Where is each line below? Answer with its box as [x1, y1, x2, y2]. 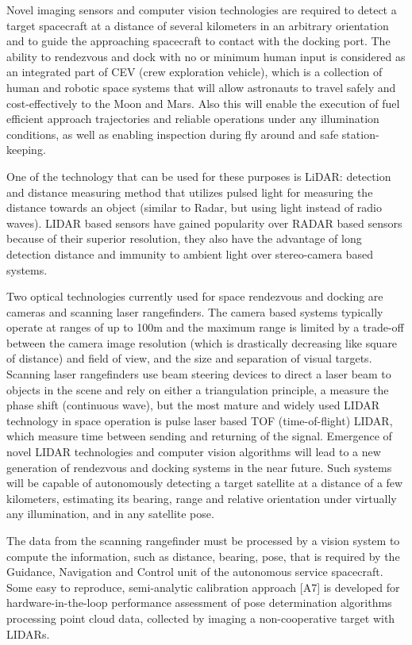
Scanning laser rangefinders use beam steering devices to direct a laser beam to [6, 366, 391, 382]
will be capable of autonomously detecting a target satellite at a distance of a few [6, 474, 403, 491]
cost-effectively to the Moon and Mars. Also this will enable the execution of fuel [6, 94, 400, 111]
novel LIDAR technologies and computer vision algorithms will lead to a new [6, 443, 381, 460]
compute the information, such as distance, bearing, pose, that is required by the [6, 547, 400, 564]
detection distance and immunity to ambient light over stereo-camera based [6, 245, 373, 262]
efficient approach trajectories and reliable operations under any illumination [6, 110, 379, 127]
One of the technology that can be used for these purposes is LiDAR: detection [6, 167, 391, 184]
